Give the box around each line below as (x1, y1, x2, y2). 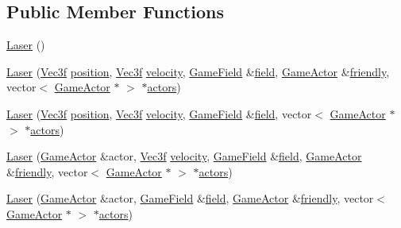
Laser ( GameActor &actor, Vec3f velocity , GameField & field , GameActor (6, 148, 362, 164)
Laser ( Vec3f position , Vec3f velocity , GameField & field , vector (6, 105, 312, 122)
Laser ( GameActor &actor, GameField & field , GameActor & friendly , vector (6, 190, 374, 207)
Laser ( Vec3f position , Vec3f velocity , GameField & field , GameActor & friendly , (6, 63, 390, 79)
